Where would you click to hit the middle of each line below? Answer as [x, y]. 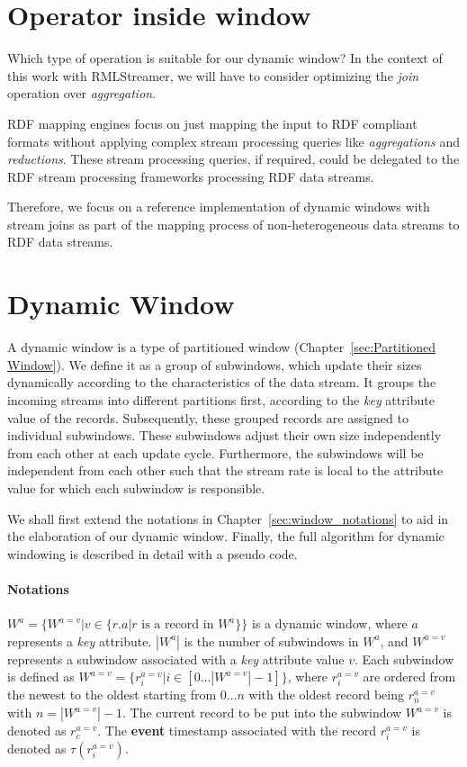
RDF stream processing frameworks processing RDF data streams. [191, 176]
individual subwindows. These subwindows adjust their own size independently [225, 435]
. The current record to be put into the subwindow [262, 713]
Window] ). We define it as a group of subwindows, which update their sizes [215, 364]
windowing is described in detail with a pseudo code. [153, 553]
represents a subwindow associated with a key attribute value [176, 659]
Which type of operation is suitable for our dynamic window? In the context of [225, 58]
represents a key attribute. [80, 641]
